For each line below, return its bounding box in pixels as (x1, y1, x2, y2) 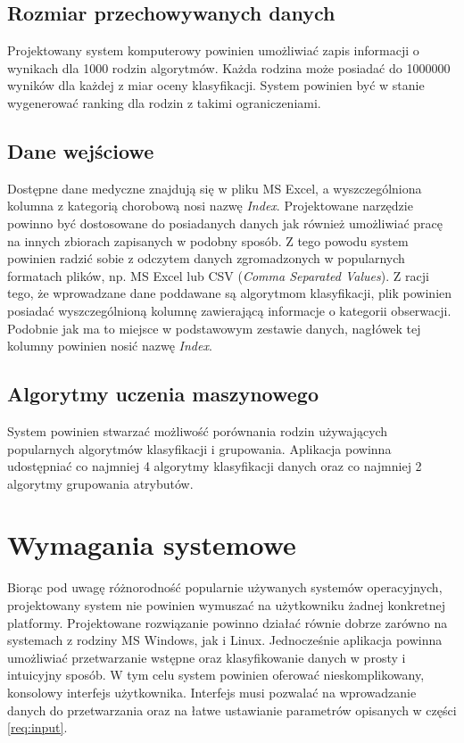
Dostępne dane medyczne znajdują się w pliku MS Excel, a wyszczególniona (7, 178, 422, 197)
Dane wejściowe (7, 136, 154, 164)
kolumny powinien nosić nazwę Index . (7, 336, 212, 355)
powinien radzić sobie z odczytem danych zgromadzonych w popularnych (7, 249, 405, 268)
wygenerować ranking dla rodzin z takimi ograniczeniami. (7, 93, 321, 111)
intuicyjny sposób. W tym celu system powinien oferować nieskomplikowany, (7, 665, 425, 684)
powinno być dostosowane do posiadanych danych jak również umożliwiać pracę (7, 213, 443, 232)
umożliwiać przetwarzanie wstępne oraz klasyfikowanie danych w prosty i (7, 648, 406, 666)
